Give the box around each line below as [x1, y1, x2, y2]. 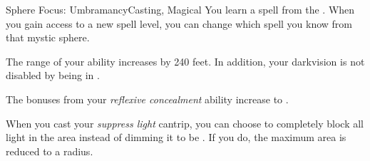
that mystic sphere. [6, 30, 90, 45]
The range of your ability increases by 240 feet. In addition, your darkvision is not [6, 53, 365, 68]
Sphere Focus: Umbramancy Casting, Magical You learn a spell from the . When [6, 2, 355, 16]
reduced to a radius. [6, 143, 93, 158]
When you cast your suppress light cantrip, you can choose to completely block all [6, 115, 364, 130]
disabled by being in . [6, 68, 100, 83]
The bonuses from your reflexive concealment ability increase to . [6, 91, 289, 106]
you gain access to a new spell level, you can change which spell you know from [6, 16, 353, 31]
